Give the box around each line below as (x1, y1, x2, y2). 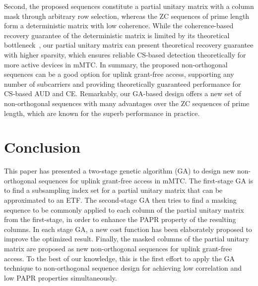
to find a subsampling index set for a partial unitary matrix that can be (4, 185, 223, 195)
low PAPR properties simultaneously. (4, 272, 117, 283)
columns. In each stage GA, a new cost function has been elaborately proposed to (4, 224, 252, 234)
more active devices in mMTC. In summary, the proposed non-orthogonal (4, 59, 228, 69)
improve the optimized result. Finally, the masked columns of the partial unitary (4, 233, 249, 244)
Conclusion (4, 137, 81, 157)
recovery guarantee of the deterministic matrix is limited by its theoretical (4, 30, 230, 40)
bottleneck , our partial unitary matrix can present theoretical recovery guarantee (4, 40, 254, 50)
